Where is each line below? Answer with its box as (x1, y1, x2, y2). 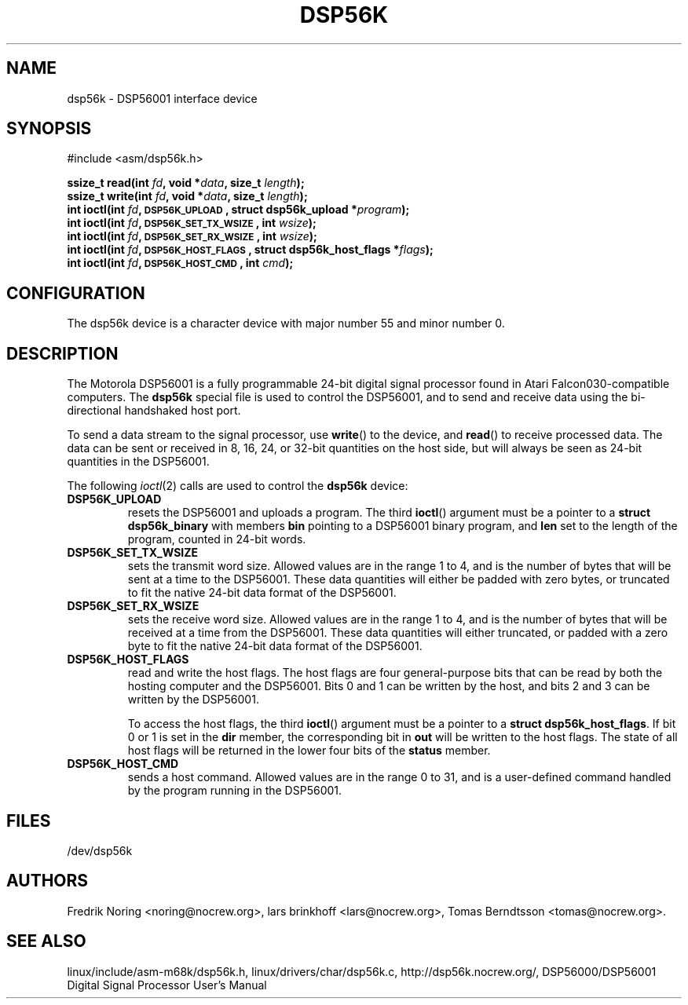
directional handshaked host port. (67, 404, 241, 418)
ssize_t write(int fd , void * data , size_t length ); (67, 189, 308, 203)
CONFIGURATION (6, 283, 145, 303)
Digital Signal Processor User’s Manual (67, 978, 267, 992)
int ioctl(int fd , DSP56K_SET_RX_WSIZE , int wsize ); (67, 229, 317, 243)
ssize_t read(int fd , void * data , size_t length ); (67, 176, 305, 190)
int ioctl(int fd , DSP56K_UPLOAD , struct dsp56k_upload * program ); (67, 203, 410, 217)
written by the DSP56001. (127, 693, 259, 707)
